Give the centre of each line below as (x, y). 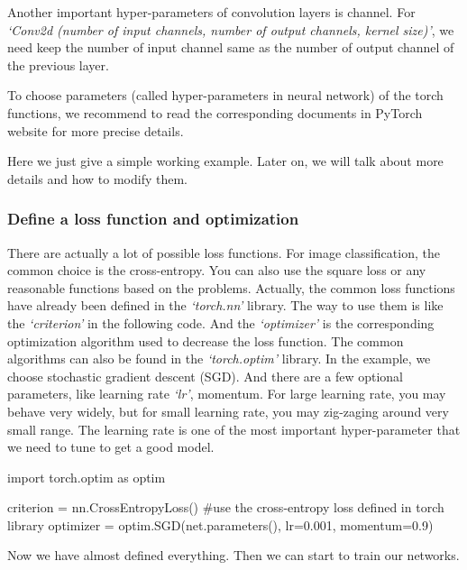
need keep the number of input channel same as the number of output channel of (231, 47)
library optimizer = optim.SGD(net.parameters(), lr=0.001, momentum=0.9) (220, 524)
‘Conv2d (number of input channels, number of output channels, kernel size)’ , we (231, 29)
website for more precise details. (96, 130)
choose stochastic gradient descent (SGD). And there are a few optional (205, 376)
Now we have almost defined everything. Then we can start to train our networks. (233, 555)
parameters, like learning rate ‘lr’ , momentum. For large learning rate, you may (227, 394)
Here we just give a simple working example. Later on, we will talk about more (225, 161)
